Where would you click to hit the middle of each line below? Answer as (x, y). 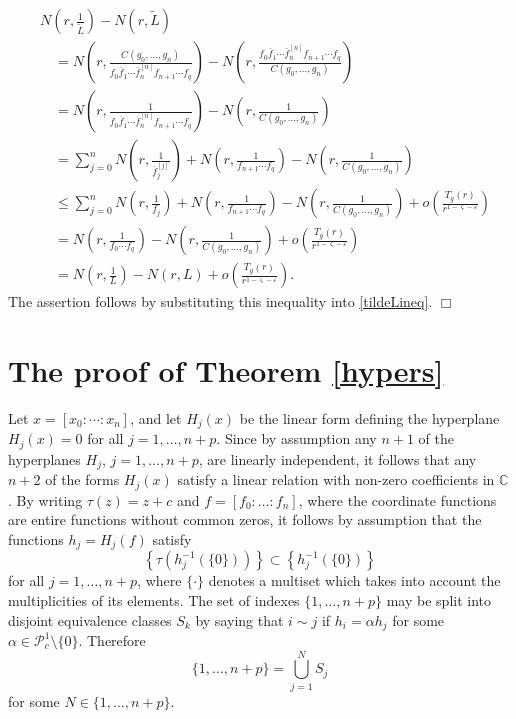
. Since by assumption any (296, 438)
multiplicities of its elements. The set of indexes (154, 599)
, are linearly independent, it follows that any (337, 458)
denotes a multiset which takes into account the (354, 580)
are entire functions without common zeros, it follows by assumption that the (245, 519)
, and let (156, 417)
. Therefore (112, 640)
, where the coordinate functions (397, 499)
